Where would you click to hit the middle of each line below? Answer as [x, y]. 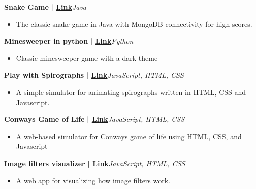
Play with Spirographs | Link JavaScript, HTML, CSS [94, 75]
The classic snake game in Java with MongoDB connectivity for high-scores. [134, 24]
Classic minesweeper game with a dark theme [87, 58]
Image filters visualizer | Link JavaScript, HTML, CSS [95, 163]
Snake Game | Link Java [45, 7]
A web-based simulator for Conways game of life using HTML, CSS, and [129, 136]
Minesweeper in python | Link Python [69, 41]
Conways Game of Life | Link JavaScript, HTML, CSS [94, 119]
